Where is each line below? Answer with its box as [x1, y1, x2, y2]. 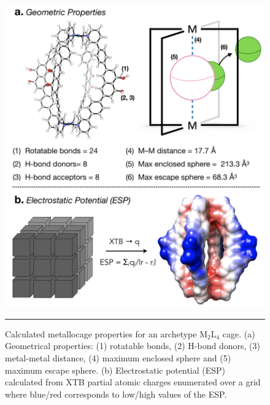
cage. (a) [222, 327, 255, 340]
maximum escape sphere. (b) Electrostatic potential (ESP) [5, 363, 226, 376]
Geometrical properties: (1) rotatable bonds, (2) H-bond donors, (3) [5, 339, 260, 352]
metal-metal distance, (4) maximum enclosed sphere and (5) [5, 352, 231, 364]
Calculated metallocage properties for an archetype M [5, 327, 208, 340]
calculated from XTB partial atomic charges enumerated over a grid [5, 376, 261, 388]
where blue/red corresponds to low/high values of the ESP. [5, 387, 227, 400]
